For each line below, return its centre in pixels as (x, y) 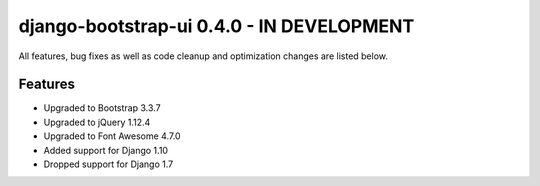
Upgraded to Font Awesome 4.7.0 (112, 136)
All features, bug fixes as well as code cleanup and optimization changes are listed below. (203, 56)
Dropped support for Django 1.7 (108, 164)
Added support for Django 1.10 (106, 150)
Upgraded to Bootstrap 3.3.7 (102, 108)
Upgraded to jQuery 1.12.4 (97, 122)
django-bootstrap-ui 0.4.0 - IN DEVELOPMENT (216, 26)
